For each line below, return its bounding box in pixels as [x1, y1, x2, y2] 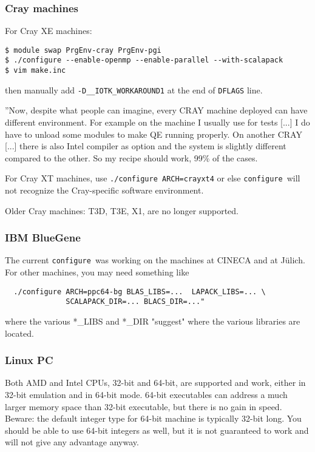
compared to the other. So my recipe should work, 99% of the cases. [5, 151, 258, 164]
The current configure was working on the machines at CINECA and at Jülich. [5, 254, 305, 266]
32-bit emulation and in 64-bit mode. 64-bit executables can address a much [5, 388, 288, 401]
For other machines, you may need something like [5, 266, 189, 278]
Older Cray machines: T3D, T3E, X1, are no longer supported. [5, 204, 239, 217]
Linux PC [5, 352, 53, 368]
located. [5, 326, 34, 339]
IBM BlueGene [5, 230, 81, 245]
